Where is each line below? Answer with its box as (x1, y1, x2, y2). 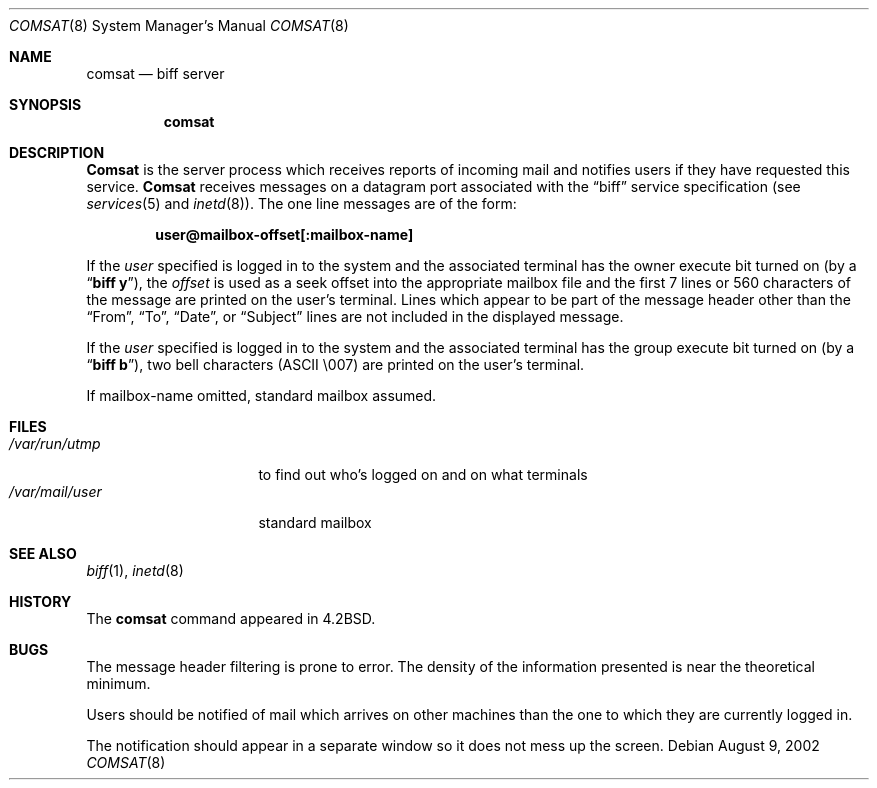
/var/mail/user (9, 483, 102, 500)
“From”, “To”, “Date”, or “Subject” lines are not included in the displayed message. (86, 308, 624, 325)
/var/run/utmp (9, 435, 101, 452)
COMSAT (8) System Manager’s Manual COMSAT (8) (9, 17, 349, 34)
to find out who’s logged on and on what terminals (258, 466, 588, 483)
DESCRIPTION (9, 144, 105, 161)
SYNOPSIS (9, 96, 82, 113)
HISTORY (9, 593, 72, 610)
